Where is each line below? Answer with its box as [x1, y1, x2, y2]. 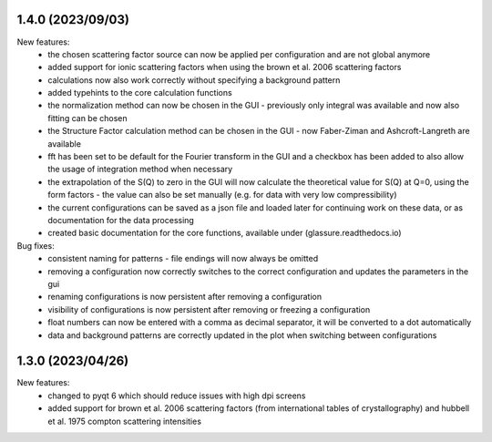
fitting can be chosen [47, 112, 128, 123]
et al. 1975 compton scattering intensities [47, 416, 202, 427]
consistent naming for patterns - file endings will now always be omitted [47, 253, 319, 264]
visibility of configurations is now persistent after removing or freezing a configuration [47, 303, 371, 314]
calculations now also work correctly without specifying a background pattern [47, 74, 341, 86]
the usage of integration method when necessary [47, 164, 233, 175]
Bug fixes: [16, 240, 55, 251]
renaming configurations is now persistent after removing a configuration [47, 292, 323, 303]
